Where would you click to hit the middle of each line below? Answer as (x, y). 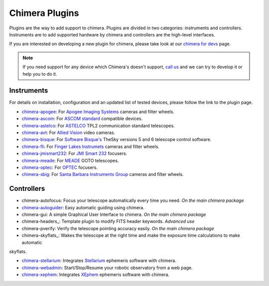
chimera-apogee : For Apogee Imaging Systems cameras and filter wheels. (98, 112)
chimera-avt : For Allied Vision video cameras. (68, 133)
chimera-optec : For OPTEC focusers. (60, 167)
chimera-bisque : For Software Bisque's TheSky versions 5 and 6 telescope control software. (117, 140)
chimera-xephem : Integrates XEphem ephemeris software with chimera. (95, 275)
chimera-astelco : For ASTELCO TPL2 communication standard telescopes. (98, 126)
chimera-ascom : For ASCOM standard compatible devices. (82, 119)
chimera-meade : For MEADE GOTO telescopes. (70, 160)
